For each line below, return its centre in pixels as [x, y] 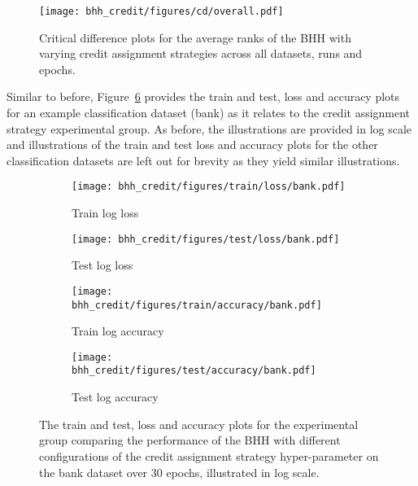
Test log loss [102, 265]
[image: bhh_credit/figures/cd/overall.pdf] [161, 11]
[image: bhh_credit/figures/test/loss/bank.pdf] [206, 239]
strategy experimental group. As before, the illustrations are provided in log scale [209, 128]
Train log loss [105, 213]
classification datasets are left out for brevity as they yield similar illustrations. [203, 160]
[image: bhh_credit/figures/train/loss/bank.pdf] [209, 187]
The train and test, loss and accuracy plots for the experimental [199, 424]
